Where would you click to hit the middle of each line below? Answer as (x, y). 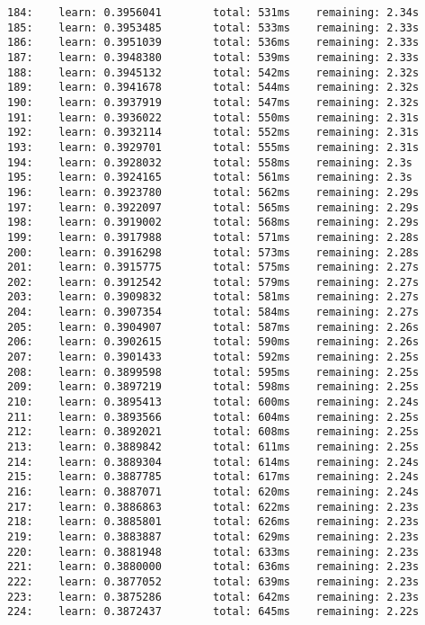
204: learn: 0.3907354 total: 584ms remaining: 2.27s (213, 312)
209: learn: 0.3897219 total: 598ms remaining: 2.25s (213, 387)
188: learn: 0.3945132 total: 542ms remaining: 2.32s (213, 72)
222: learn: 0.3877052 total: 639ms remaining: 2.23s (213, 581)
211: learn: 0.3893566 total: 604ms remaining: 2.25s (213, 417)
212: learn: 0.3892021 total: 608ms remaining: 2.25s (213, 432)
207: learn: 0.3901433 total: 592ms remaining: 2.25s (213, 357)
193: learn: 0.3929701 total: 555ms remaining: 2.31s (213, 147)
